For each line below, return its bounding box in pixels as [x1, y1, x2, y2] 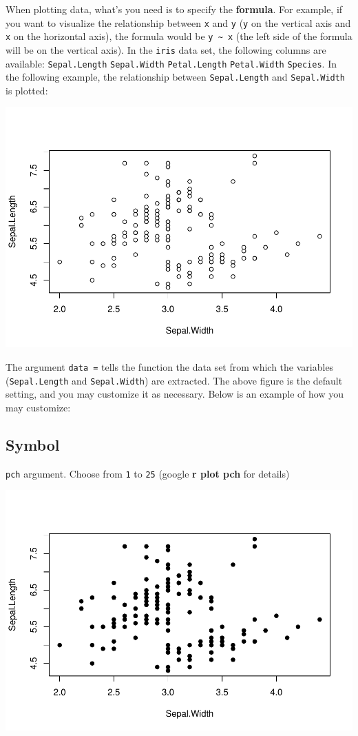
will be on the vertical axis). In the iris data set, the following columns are [6, 42, 326, 57]
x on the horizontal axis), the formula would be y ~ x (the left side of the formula [6, 29, 352, 43]
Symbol [6, 433, 60, 455]
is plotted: [6, 83, 48, 97]
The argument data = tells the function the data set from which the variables [6, 359, 334, 374]
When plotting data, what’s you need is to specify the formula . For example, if [6, 2, 343, 16]
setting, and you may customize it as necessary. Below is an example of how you [6, 387, 344, 401]
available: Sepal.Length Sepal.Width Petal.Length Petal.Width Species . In [6, 56, 337, 70]
